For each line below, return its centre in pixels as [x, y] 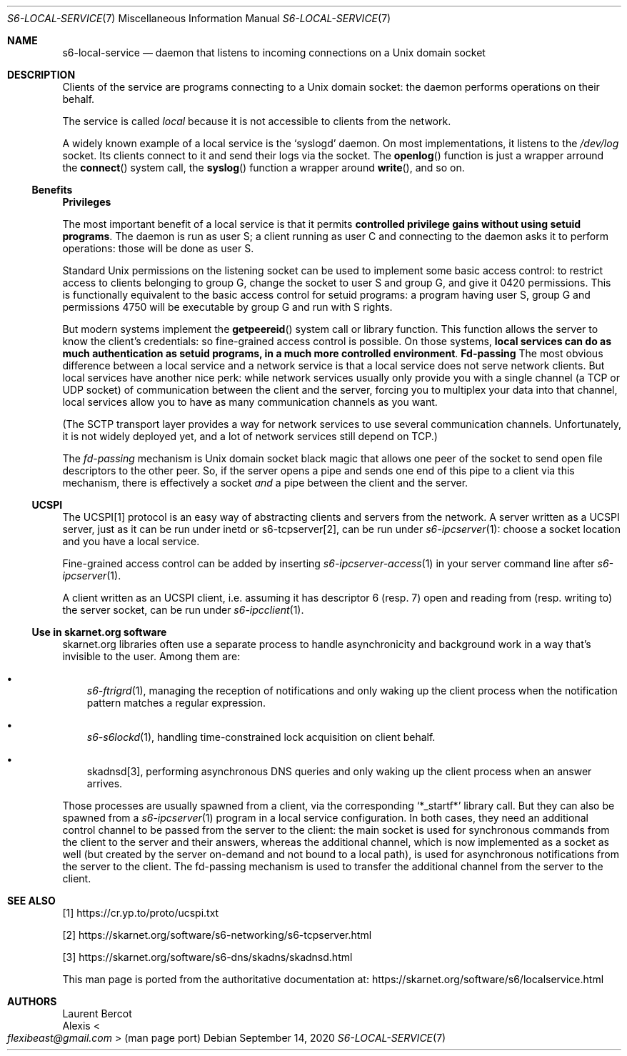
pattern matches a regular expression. [176, 703]
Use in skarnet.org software [99, 632]
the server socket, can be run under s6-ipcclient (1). [183, 610]
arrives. [105, 783]
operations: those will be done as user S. [158, 248]
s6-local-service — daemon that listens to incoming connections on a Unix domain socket [274, 53]
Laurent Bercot [97, 1013]
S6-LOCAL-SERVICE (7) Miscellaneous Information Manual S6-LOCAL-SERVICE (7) [199, 18]
